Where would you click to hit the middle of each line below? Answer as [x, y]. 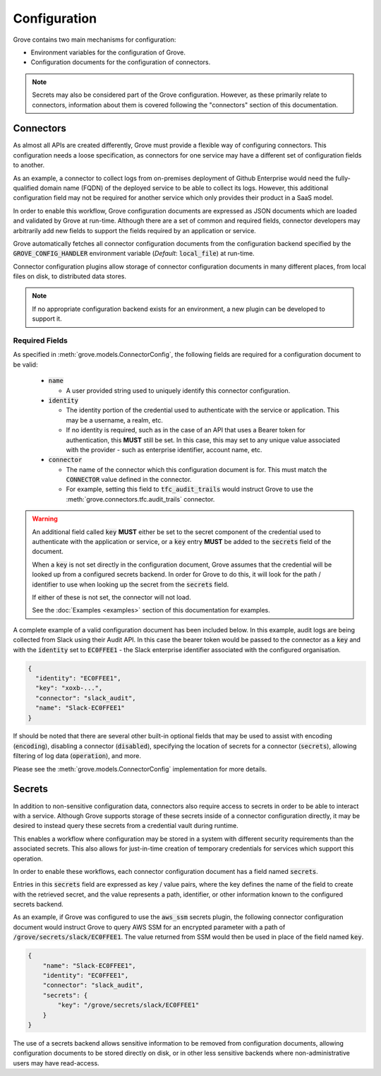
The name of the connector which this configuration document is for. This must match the [196, 469]
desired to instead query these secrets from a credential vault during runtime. [126, 826]
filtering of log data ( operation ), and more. [77, 756]
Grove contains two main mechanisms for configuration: [95, 40]
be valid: [25, 365]
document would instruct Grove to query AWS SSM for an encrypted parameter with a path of [149, 927]
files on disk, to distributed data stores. [70, 276]
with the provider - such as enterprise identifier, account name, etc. [164, 449]
